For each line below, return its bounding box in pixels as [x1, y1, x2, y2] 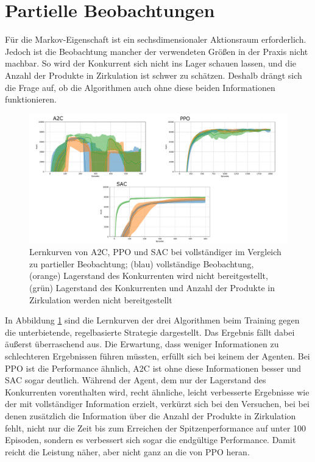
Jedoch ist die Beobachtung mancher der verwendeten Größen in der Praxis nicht [5, 45, 308, 57]
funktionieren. [5, 93, 57, 106]
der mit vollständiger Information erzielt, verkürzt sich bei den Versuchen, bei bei [5, 397, 310, 410]
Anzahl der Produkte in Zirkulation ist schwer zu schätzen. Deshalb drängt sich [5, 68, 302, 81]
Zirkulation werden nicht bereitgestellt [29, 293, 172, 306]
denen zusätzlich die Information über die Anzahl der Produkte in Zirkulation [5, 410, 296, 422]
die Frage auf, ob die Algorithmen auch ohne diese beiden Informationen [5, 81, 275, 93]
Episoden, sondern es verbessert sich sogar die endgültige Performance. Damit [5, 433, 296, 446]
